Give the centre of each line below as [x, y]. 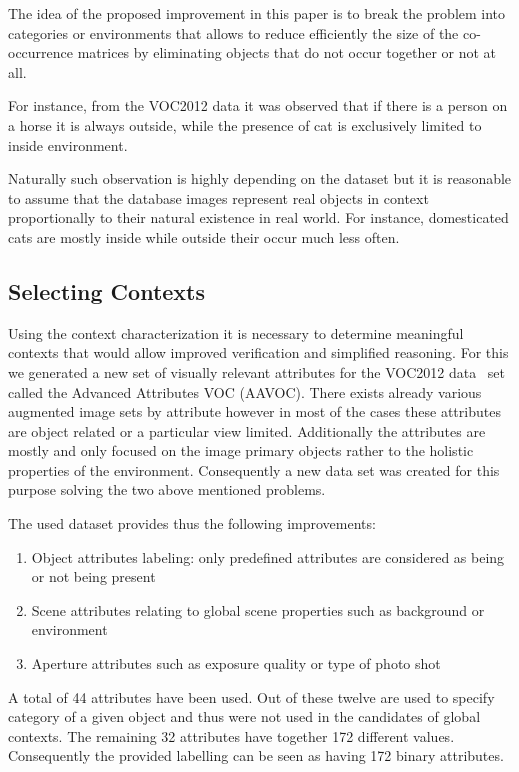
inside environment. [68, 144]
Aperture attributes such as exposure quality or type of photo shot [236, 663]
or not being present [93, 576]
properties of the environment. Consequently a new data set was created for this [254, 469]
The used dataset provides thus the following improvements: [192, 523]
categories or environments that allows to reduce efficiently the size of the [233, 32]
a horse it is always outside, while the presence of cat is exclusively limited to [245, 124]
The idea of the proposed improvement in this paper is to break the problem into [257, 13]
